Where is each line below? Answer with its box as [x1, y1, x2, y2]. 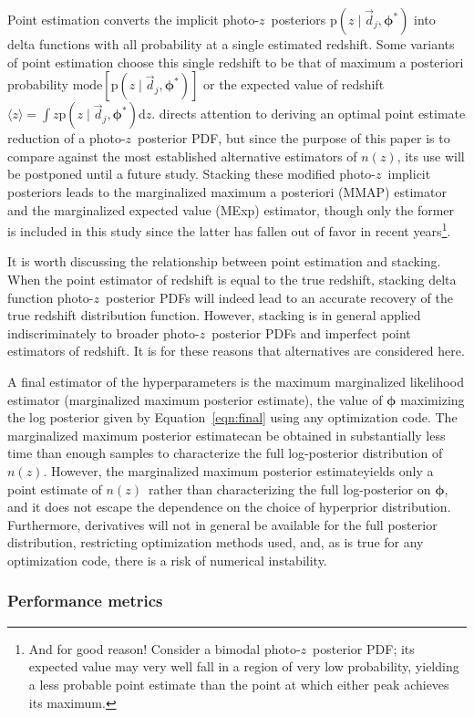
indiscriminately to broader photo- [7, 323, 200, 342]
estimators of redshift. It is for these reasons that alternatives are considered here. [7, 341, 465, 360]
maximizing [400, 390, 465, 409]
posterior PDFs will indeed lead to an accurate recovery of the [106, 287, 453, 307]
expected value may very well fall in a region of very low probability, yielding [28, 657, 459, 676]
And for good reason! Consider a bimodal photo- [28, 639, 301, 658]
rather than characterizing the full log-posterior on [148, 479, 431, 498]
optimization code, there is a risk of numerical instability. [7, 550, 327, 569]
